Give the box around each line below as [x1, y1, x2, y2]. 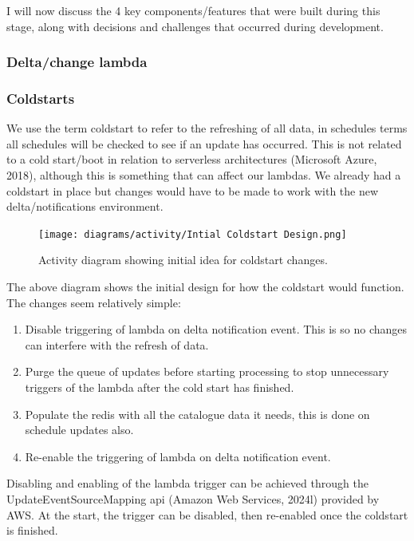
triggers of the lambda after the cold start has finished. [25, 379, 294, 396]
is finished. [6, 522, 58, 539]
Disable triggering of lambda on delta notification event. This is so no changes [25, 321, 408, 338]
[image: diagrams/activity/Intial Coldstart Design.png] [38, 228, 347, 240]
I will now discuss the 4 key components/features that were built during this [6, 2, 380, 18]
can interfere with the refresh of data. [25, 336, 209, 353]
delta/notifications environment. [6, 198, 164, 215]
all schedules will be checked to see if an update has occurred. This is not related [6, 135, 402, 152]
